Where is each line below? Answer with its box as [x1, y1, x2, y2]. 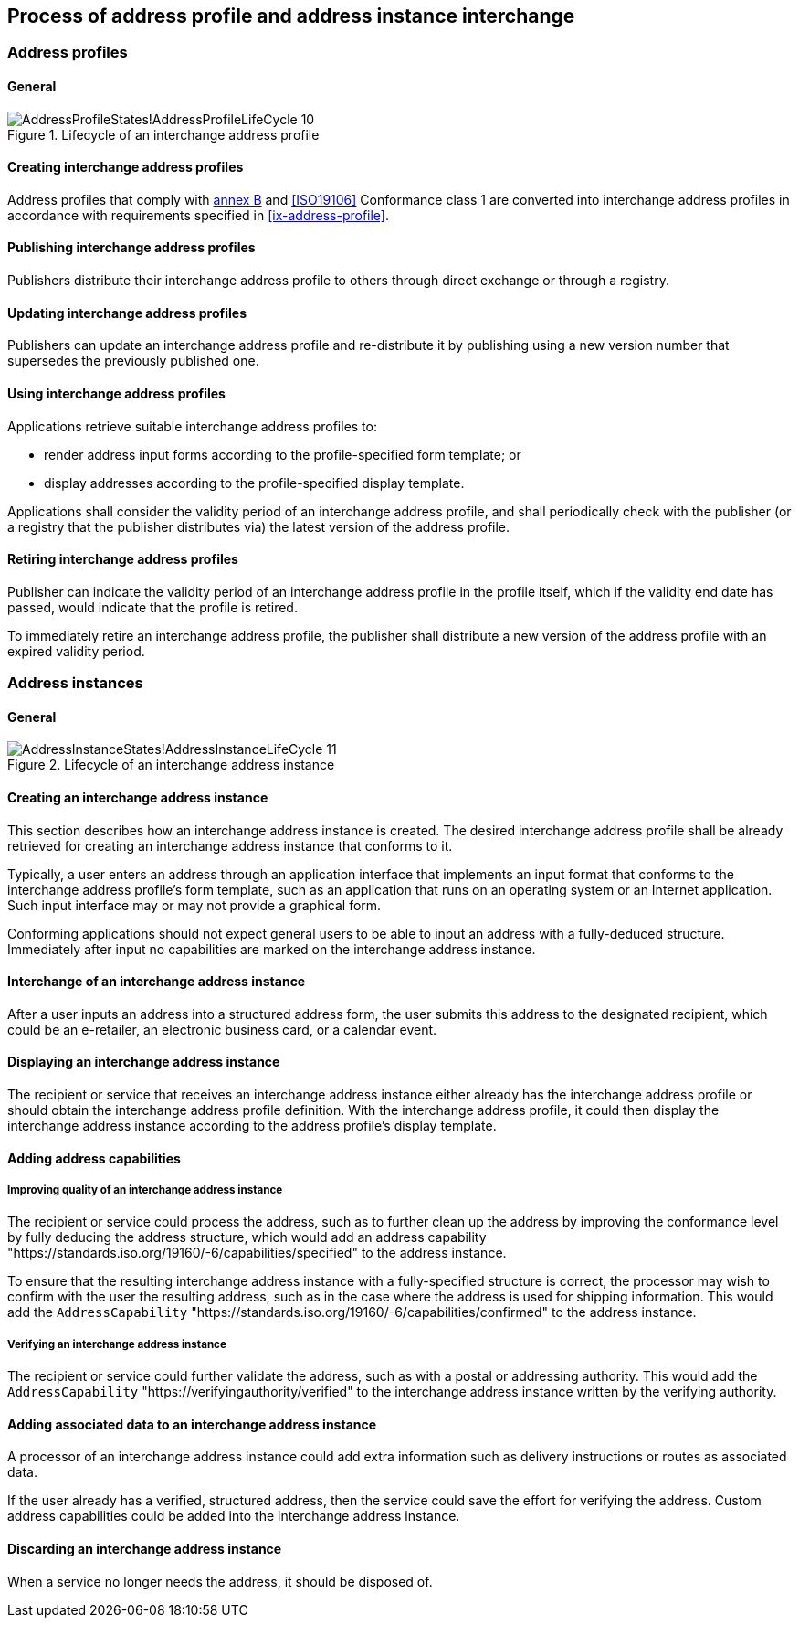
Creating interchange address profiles [7, 159, 244, 175]
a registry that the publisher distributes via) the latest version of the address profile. [7, 518, 510, 535]
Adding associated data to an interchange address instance [7, 1416, 377, 1432]
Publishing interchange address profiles [7, 239, 256, 256]
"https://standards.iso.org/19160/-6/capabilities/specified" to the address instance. [7, 1245, 507, 1261]
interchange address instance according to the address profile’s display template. [7, 1117, 497, 1133]
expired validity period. [7, 643, 145, 659]
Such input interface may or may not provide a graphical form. [7, 897, 382, 913]
